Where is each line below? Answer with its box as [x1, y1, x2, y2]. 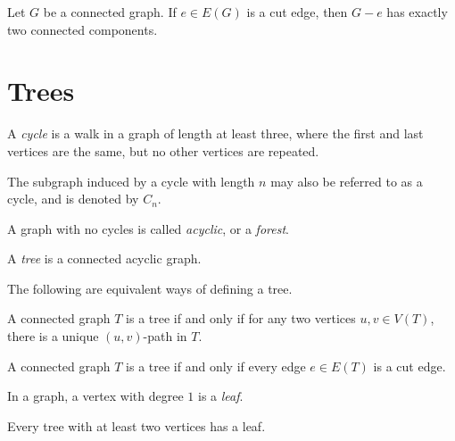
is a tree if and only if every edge [126, 356, 306, 375]
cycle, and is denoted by [7, 189, 139, 208]
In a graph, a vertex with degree [7, 387, 184, 405]
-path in [143, 327, 187, 345]
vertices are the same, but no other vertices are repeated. [7, 141, 319, 160]
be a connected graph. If [43, 3, 177, 21]
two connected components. [7, 20, 158, 38]
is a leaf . [197, 387, 244, 405]
